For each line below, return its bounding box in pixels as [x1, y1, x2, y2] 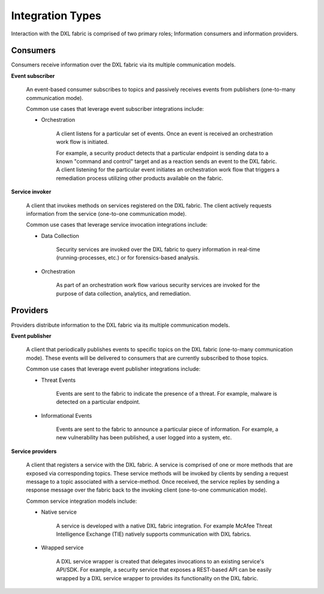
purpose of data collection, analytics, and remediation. [56, 290, 191, 297]
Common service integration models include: [26, 497, 137, 505]
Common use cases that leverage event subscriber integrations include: [26, 105, 204, 113]
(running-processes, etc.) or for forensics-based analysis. [56, 254, 200, 261]
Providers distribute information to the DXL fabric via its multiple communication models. [11, 321, 230, 328]
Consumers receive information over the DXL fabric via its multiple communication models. [11, 61, 236, 68]
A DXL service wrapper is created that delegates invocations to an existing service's [56, 557, 265, 565]
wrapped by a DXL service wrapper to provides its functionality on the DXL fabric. [56, 574, 259, 581]
